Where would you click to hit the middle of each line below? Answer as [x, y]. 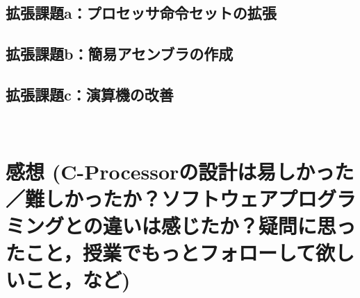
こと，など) [78, 280]
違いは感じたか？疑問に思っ [229, 225]
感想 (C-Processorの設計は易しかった [180, 171]
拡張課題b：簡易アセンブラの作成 [120, 54]
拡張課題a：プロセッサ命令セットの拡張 [141, 13]
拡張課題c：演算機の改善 [90, 94]
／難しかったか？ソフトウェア [142, 198]
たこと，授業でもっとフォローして [161, 253]
